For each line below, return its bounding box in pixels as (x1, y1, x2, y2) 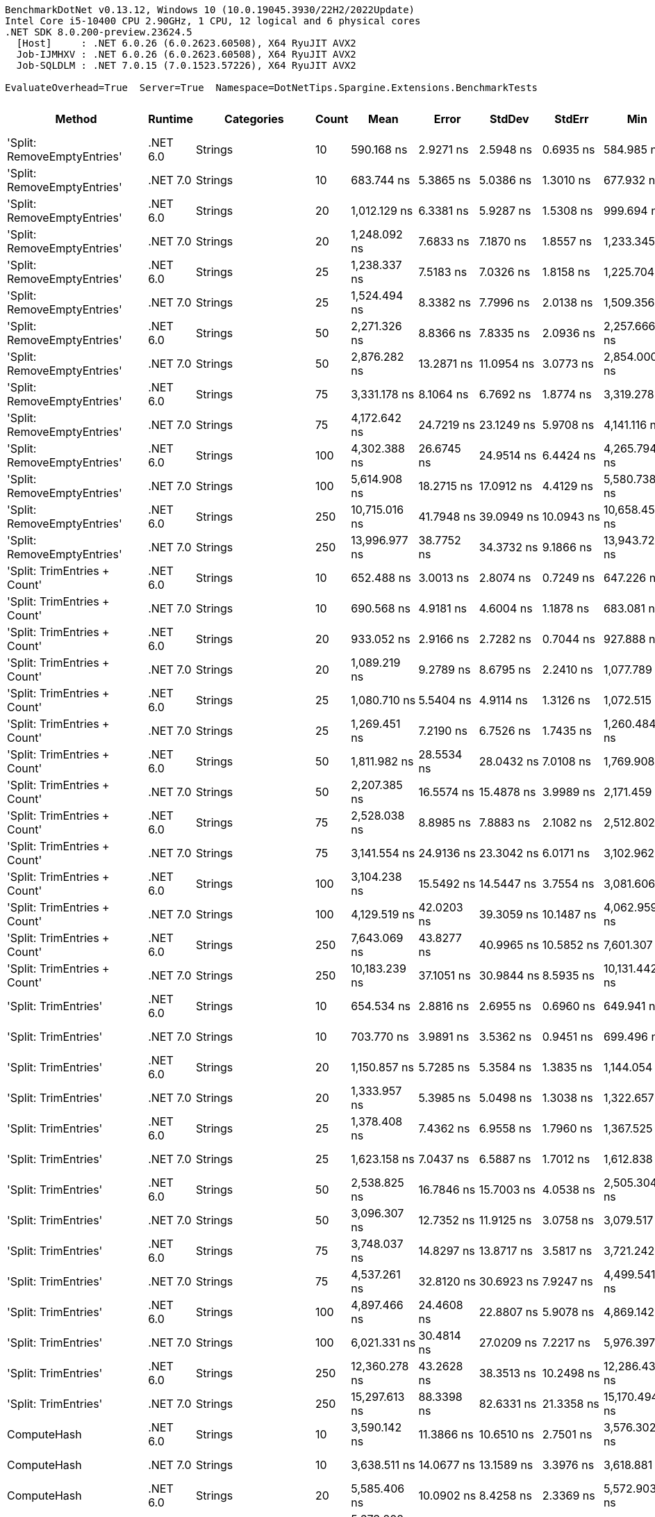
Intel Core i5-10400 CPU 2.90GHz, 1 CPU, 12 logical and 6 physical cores (5, 15, 421, 26)
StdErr (554, 112, 589, 126)
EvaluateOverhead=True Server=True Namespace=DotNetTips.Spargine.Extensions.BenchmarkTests (5, 82, 538, 93)
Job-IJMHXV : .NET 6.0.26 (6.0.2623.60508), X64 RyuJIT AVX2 (16, 49, 356, 60)
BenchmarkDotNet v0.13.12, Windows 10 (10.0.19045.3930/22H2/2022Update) (5, 4, 415, 15)
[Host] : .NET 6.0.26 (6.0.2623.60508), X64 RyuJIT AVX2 (16, 38, 356, 49)
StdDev (489, 112, 529, 126)
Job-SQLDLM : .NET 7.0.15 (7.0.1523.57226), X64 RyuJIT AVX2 (16, 60, 356, 71)
